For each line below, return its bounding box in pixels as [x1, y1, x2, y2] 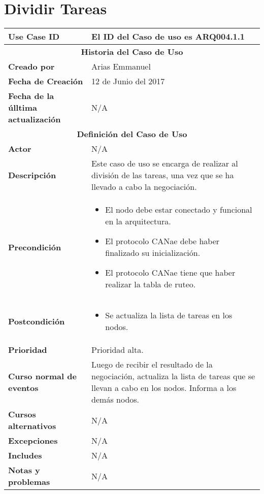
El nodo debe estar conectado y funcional [105, 204, 252, 216]
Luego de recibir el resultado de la [91, 358, 213, 371]
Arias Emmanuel [91, 60, 151, 73]
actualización [8, 113, 61, 125]
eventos [8, 382, 39, 394]
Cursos [8, 408, 36, 420]
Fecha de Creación [8, 75, 83, 87]
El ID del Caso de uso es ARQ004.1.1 [91, 30, 245, 43]
